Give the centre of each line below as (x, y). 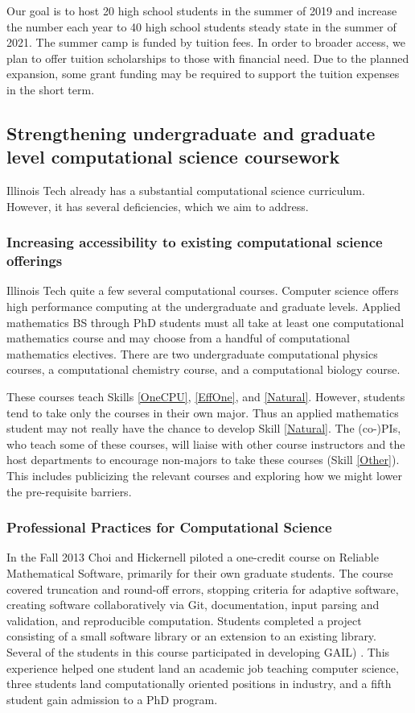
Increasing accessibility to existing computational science (195, 242)
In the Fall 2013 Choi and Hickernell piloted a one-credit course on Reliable (193, 557)
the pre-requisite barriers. (69, 491)
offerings (35, 261)
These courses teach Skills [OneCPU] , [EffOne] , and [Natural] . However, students (206, 397)
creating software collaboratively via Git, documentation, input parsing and (193, 605)
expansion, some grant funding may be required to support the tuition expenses (203, 74)
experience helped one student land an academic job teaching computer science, (203, 667)
